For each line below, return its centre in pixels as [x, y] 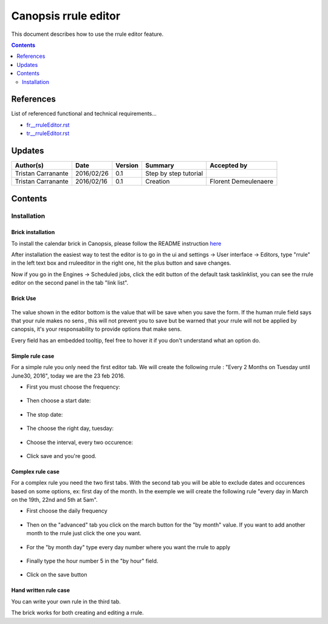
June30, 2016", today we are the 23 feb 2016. [68, 376]
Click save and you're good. [61, 456]
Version [127, 165]
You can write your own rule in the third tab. [66, 601]
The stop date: [45, 414]
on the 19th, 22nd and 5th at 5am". [54, 500]
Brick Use [24, 299]
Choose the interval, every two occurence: [80, 442]
